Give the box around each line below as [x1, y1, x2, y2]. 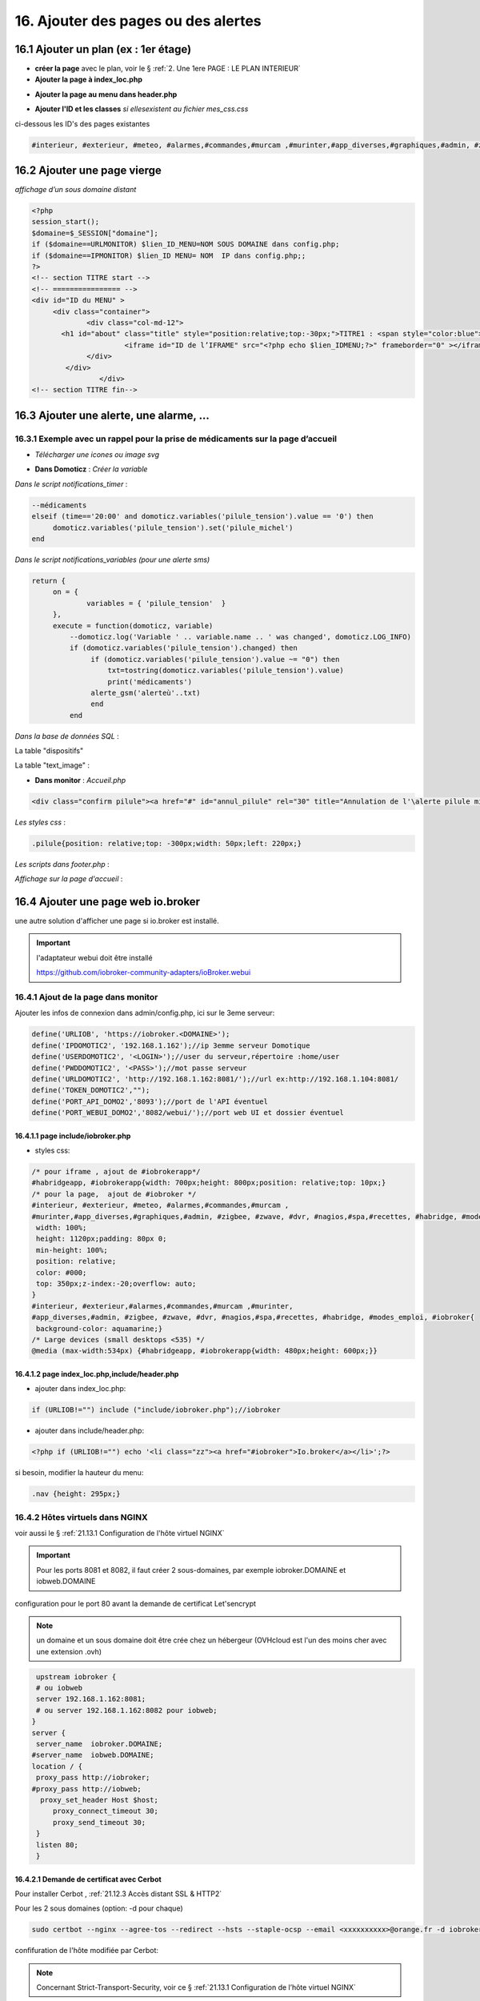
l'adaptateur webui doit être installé [36, 952, 153, 962]
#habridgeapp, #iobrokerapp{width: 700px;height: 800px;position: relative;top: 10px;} [31, 1178, 386, 1188]
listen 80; [36, 1840, 79, 1849]
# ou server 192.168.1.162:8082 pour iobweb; [36, 1706, 218, 1714]
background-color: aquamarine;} [36, 1324, 163, 1333]
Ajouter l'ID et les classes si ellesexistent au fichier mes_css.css [34, 104, 249, 114]
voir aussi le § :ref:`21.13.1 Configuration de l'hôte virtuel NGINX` [14, 1528, 225, 1538]
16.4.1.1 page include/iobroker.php [14, 1131, 131, 1141]
